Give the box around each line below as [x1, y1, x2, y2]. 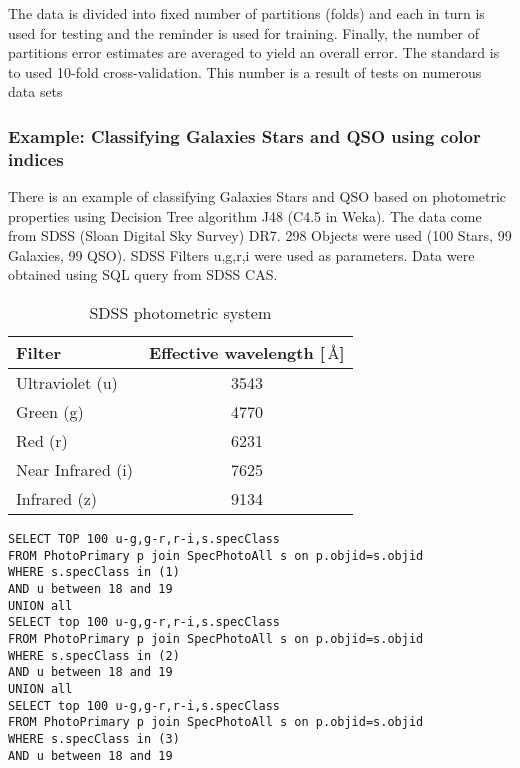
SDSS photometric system [89, 301, 272, 325]
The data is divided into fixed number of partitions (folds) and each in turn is [8, 3, 485, 23]
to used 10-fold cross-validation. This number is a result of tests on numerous [8, 61, 482, 82]
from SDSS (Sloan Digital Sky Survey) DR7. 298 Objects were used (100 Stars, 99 [8, 225, 512, 246]
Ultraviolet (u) [16, 371, 118, 395]
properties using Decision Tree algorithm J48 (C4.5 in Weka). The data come [8, 205, 482, 226]
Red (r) [16, 429, 68, 453]
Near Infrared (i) [16, 458, 134, 482]
